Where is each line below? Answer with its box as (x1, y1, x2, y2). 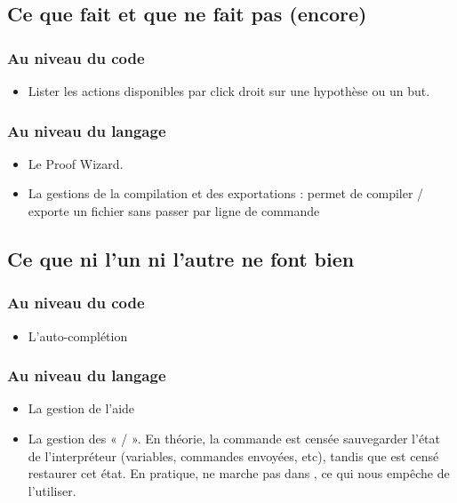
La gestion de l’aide (28, 399, 135, 418)
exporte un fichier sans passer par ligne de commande (28, 202, 320, 220)
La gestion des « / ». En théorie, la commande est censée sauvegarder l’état (28, 429, 441, 447)
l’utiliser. (28, 481, 76, 499)
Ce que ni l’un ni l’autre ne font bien (7, 244, 355, 272)
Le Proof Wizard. (28, 154, 124, 172)
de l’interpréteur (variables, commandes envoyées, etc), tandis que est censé (28, 446, 439, 465)
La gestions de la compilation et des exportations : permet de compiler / (28, 184, 424, 203)
